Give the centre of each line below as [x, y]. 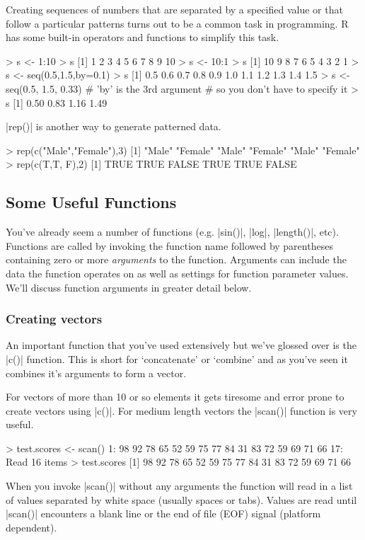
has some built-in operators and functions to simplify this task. [143, 37]
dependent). [31, 527]
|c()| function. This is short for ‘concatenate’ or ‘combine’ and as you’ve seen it [177, 358]
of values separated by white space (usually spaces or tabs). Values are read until [181, 499]
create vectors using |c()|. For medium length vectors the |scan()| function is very [181, 410]
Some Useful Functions [91, 202]
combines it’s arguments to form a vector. [96, 373]
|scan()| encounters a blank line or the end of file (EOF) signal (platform [163, 513]
